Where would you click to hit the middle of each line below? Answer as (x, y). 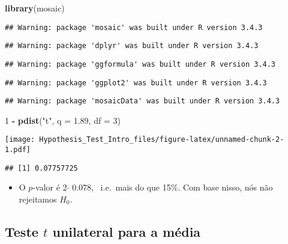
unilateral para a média (127, 232)
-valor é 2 (50, 187)
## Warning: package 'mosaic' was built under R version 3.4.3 (134, 27)
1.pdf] (18, 150)
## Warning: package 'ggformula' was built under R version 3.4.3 (140, 64)
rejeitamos (38, 199)
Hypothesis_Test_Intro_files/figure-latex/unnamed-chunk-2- (162, 140)
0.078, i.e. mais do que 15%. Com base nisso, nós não (172, 187)
